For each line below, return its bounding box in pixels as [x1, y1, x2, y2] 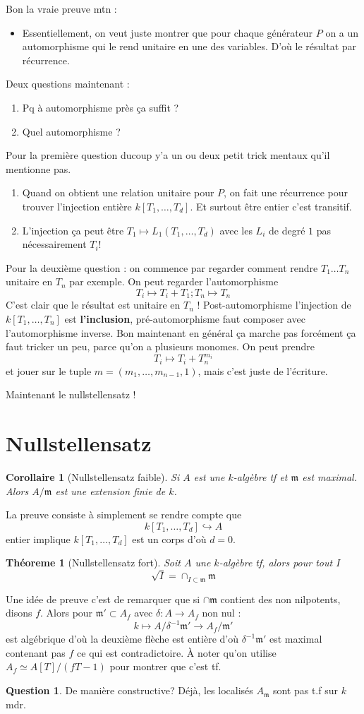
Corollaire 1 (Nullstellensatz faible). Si [6, 470, 180, 484]
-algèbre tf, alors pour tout [219, 555, 333, 570]
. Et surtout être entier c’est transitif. [190, 198, 352, 213]
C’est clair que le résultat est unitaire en [6, 297, 181, 312]
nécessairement [22, 237, 87, 251]
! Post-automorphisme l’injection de [197, 297, 351, 312]
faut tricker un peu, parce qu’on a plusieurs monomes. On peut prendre [6, 339, 315, 354]
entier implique [6, 531, 71, 546]
